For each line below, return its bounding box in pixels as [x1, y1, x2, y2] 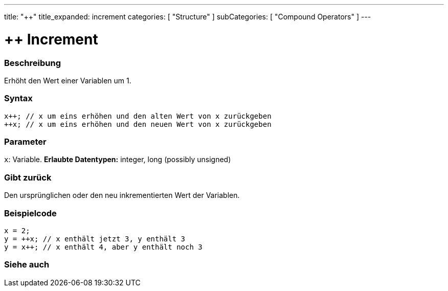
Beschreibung [4, 57, 61, 68]
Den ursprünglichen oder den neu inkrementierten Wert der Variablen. [4, 191, 240, 200]
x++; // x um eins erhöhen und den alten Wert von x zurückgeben [4, 111, 272, 120]
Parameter [4, 137, 47, 147]
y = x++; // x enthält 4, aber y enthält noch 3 [4, 242, 203, 251]
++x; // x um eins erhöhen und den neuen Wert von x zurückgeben [4, 120, 272, 128]
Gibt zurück [4, 172, 52, 183]
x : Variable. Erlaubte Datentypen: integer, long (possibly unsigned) [4, 155, 231, 164]
